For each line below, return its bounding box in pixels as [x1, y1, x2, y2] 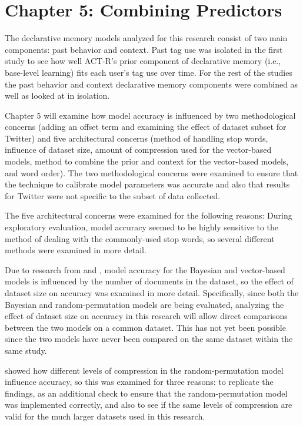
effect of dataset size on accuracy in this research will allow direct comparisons [5, 310, 288, 322]
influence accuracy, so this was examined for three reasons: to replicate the [5, 375, 274, 388]
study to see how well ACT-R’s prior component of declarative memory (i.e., [5, 55, 281, 67]
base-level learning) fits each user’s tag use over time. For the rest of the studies [5, 66, 292, 78]
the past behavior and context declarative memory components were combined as [5, 78, 298, 90]
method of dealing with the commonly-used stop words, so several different [5, 232, 275, 244]
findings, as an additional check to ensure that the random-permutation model [5, 387, 288, 399]
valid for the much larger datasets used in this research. [5, 410, 205, 422]
